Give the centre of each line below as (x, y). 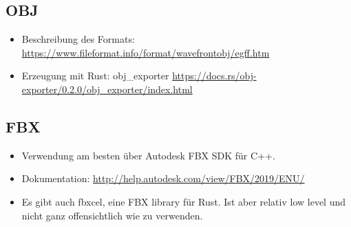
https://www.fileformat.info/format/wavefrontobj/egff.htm (146, 52)
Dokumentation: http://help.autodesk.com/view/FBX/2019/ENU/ (163, 178)
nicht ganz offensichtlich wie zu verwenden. (112, 215)
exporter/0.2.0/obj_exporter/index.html (107, 89)
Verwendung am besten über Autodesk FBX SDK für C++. (148, 155)
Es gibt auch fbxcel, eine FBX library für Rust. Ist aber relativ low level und (184, 201)
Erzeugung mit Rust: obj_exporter (95, 76)
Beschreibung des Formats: (78, 39)
